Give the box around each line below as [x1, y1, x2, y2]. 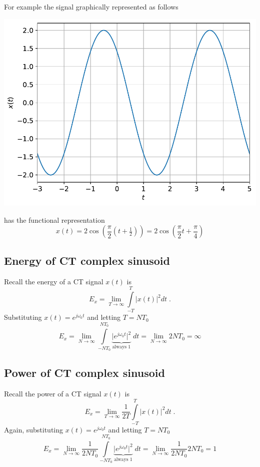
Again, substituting [4, 424, 63, 434]
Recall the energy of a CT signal [4, 276, 103, 286]
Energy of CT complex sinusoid [4, 252, 170, 268]
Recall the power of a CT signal [4, 388, 101, 399]
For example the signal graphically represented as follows [4, 2, 178, 12]
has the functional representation [4, 214, 105, 225]
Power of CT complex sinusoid [4, 365, 165, 380]
